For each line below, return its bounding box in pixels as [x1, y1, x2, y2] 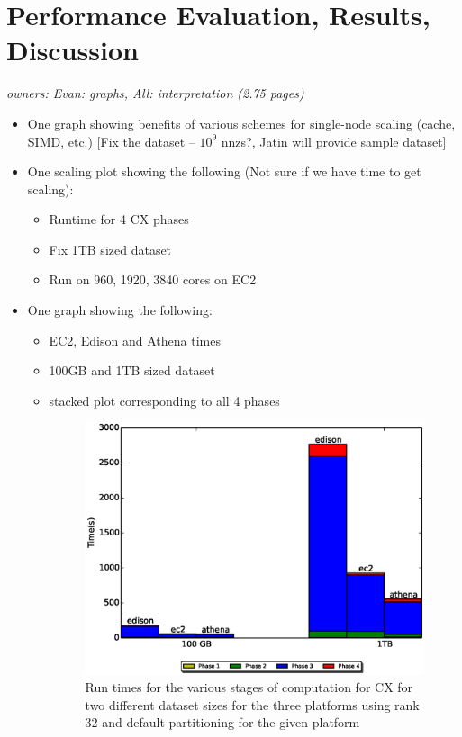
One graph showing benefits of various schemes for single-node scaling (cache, [27, 113, 456, 132]
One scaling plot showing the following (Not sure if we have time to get [27, 162, 421, 181]
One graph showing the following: [27, 301, 213, 319]
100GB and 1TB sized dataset [49, 361, 215, 380]
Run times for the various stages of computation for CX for [85, 678, 413, 697]
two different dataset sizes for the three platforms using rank [85, 695, 420, 714]
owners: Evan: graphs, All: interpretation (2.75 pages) [6, 84, 304, 103]
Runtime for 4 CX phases [49, 210, 189, 229]
